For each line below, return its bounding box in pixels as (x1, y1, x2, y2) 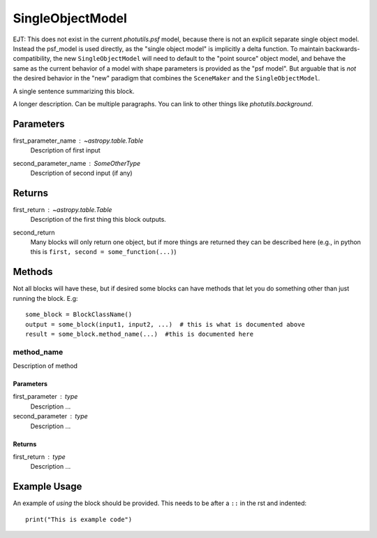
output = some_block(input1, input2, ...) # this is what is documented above (25, 320, 305, 328)
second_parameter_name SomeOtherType (13, 159, 141, 167)
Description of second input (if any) (30, 169, 133, 177)
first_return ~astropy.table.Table (13, 205, 112, 213)
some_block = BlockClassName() (25, 311, 133, 318)
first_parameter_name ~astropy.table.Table (13, 136, 144, 145)
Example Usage (13, 481, 82, 493)
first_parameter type (13, 392, 78, 401)
